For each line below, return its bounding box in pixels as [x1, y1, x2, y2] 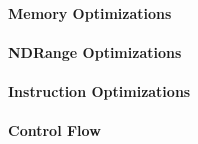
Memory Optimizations [8, 2, 172, 23]
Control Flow [8, 120, 101, 141]
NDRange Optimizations [8, 41, 182, 62]
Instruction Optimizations [8, 80, 191, 101]
